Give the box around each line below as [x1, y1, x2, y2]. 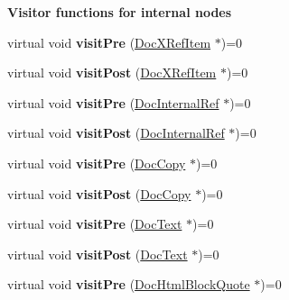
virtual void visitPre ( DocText [7, 214, 182, 233]
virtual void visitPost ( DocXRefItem [7, 63, 217, 82]
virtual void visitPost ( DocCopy [7, 184, 191, 203]
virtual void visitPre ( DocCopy [7, 153, 186, 172]
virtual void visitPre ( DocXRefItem [7, 32, 211, 51]
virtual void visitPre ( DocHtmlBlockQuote [7, 275, 250, 294]
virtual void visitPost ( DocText [7, 244, 188, 263]
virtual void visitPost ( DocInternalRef [7, 123, 225, 142]
